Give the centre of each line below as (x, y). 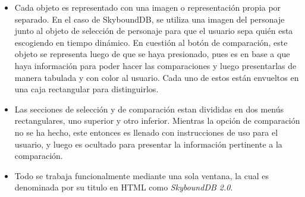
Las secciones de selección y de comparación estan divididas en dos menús (149, 109)
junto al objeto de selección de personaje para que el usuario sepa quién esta (154, 31)
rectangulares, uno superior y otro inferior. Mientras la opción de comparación (157, 121)
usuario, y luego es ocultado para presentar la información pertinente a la (148, 144)
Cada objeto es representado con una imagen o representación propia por (148, 7)
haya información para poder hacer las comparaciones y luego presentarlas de (155, 65)
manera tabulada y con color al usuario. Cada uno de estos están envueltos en (157, 77)
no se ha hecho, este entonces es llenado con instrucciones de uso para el (146, 132)
